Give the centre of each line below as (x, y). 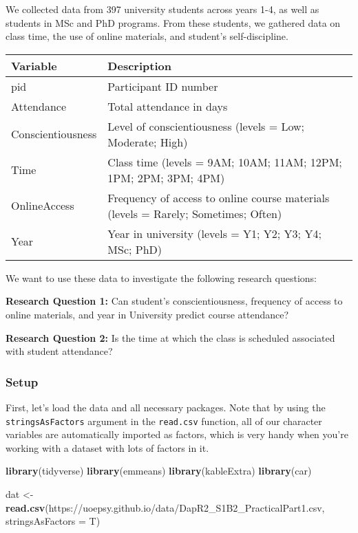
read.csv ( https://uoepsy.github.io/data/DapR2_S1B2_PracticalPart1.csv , (165, 507)
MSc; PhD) (135, 249)
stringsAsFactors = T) (53, 521)
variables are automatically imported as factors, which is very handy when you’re (177, 434)
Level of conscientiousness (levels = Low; (206, 126)
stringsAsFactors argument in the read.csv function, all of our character (164, 421)
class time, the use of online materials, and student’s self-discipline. (147, 36)
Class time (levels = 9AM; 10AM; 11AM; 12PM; (225, 162)
